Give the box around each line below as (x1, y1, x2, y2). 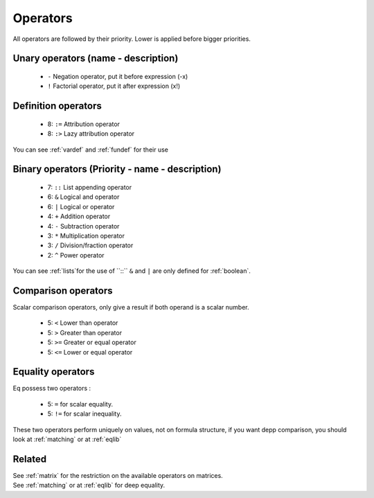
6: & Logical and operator (47, 193, 120, 201)
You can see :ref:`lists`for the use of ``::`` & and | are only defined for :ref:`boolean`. (12, 267, 251, 275)
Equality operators (12, 366, 95, 377)
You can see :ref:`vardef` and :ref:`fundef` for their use (12, 145, 169, 154)
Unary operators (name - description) (12, 53, 179, 64)
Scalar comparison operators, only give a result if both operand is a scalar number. (12, 303, 249, 311)
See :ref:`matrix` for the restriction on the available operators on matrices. (12, 471, 223, 479)
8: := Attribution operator (47, 120, 121, 128)
